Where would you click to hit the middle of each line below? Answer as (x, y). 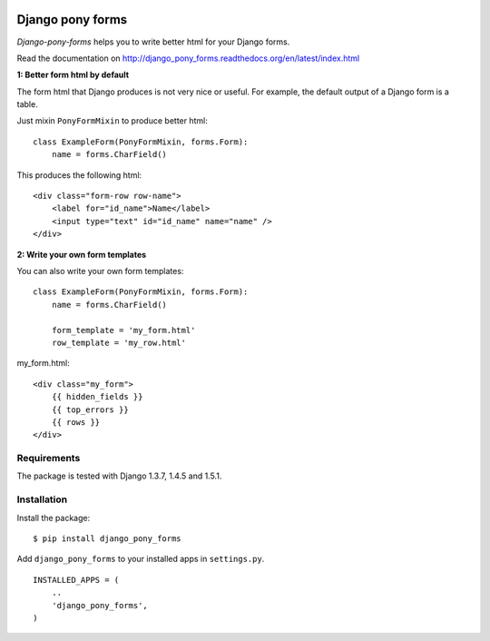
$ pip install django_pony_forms (107, 538)
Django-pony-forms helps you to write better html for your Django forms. (153, 42)
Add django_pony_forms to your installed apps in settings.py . (141, 559)
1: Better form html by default (73, 75)
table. (27, 104)
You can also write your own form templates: (100, 271)
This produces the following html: (79, 175)
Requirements (49, 459)
